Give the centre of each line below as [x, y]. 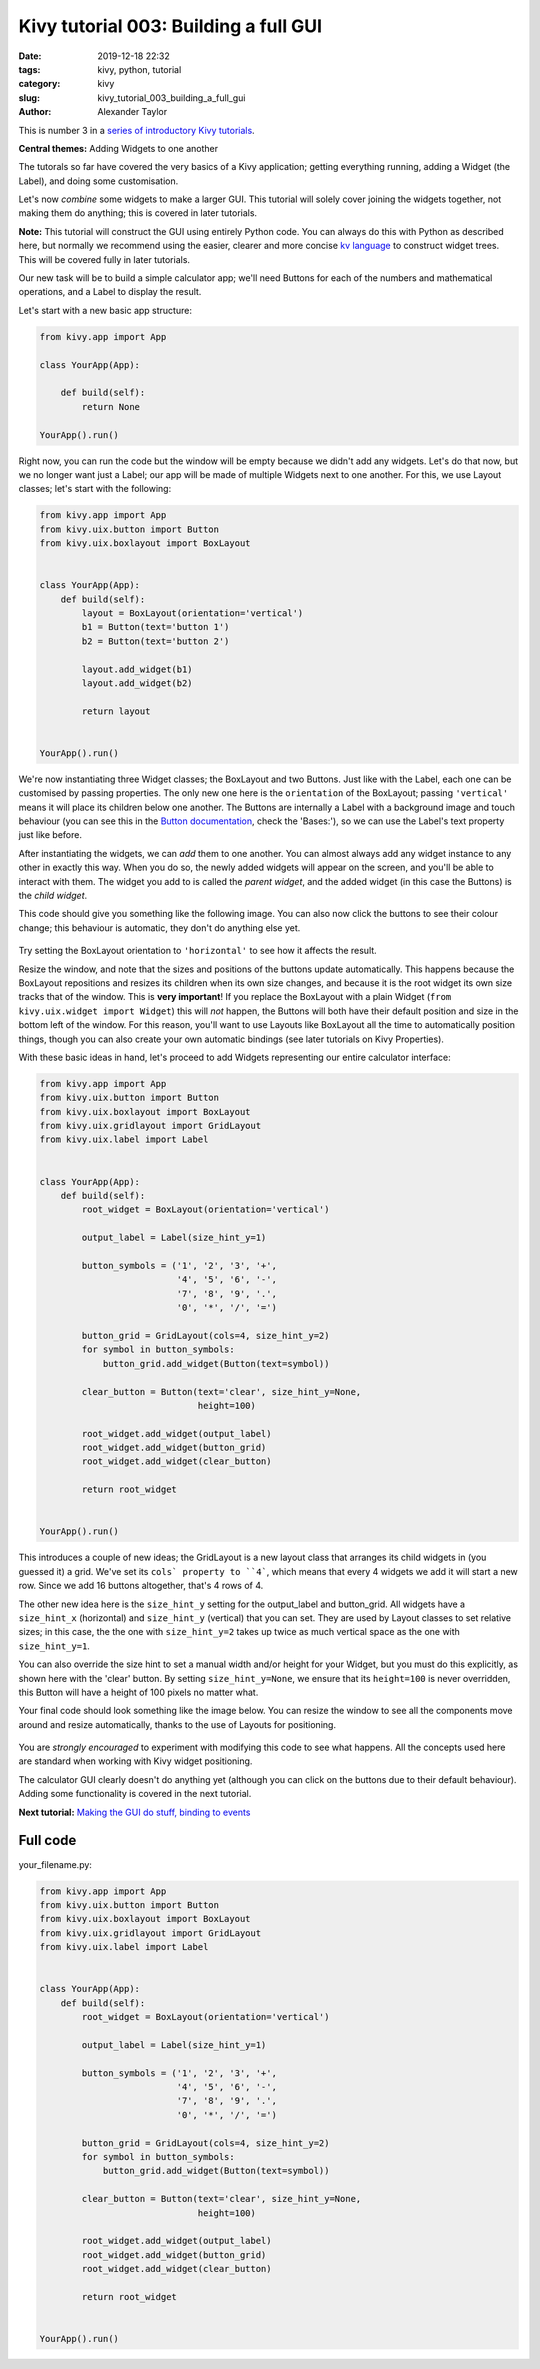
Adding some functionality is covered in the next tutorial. [135, 1794]
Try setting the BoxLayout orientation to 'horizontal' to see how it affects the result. [197, 951]
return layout [116, 711]
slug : [29, 97]
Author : [35, 112]
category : [39, 84]
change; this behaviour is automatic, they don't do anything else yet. [159, 927]
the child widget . [53, 896]
